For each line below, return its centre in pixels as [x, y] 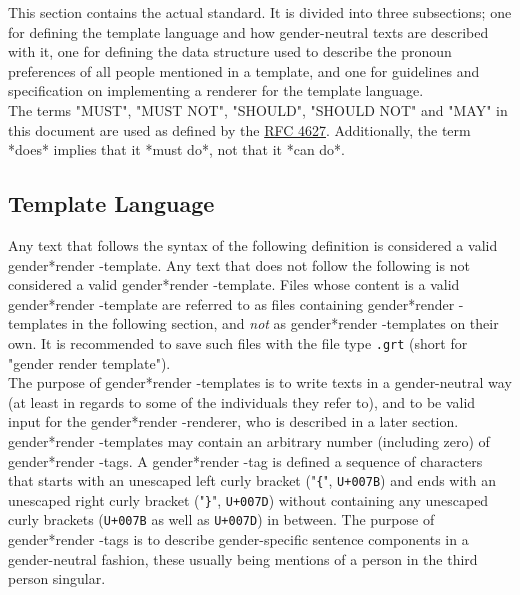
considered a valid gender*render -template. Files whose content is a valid [234, 284]
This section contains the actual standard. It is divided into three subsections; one [260, 12]
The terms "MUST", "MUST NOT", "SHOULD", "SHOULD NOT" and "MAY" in [258, 109]
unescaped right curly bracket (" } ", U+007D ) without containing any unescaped [248, 499]
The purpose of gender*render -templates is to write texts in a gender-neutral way [260, 382]
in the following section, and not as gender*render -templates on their [285, 323]
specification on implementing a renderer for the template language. [216, 90]
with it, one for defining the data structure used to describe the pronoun [230, 51]
